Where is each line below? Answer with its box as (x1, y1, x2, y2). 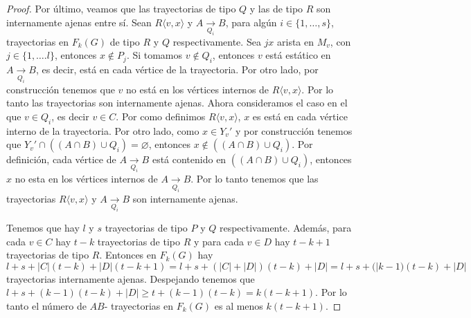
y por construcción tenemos (235, 123, 353, 138)
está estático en (265, 48, 331, 62)
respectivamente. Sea (172, 34, 261, 48)
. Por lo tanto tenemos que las (190, 171, 319, 186)
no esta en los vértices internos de (15, 171, 158, 186)
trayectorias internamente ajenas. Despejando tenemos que (6, 271, 255, 286)
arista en (277, 34, 314, 48)
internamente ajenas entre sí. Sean (6, 15, 152, 29)
